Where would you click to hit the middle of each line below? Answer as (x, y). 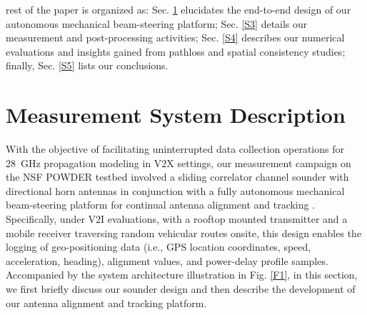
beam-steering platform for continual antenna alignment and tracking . (161, 205)
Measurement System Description (176, 115)
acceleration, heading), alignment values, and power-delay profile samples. (167, 260)
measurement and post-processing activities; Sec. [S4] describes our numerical (175, 37)
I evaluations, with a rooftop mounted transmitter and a (224, 219)
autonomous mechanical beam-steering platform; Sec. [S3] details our (157, 23)
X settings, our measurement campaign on (259, 162)
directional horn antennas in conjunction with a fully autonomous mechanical (175, 190)
